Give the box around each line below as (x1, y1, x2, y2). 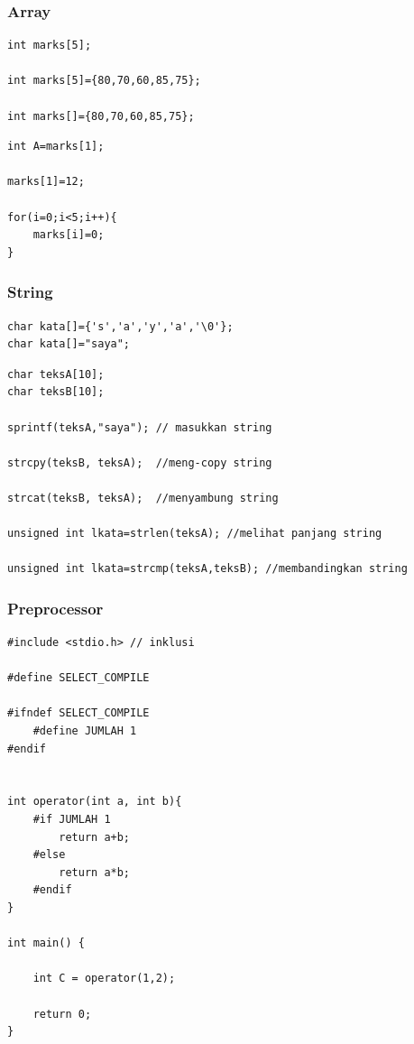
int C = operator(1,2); (32, 972, 176, 985)
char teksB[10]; (7, 385, 105, 399)
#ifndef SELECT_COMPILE (7, 707, 150, 720)
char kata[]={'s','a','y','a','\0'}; (7, 319, 234, 333)
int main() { (7, 937, 85, 950)
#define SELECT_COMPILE (7, 671, 150, 685)
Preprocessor (7, 596, 104, 619)
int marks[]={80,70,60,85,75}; (7, 109, 195, 123)
